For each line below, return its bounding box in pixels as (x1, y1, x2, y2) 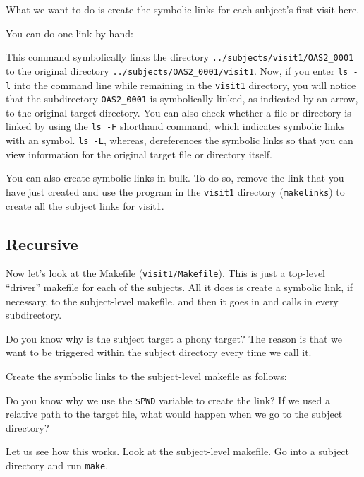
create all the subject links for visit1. (6, 198, 164, 213)
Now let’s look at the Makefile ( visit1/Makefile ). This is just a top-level (6, 266, 325, 281)
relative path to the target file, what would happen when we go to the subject (6, 406, 343, 421)
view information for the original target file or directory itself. (6, 146, 272, 161)
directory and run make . (6, 458, 109, 473)
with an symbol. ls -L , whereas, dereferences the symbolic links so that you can (6, 133, 353, 148)
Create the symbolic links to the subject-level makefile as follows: (6, 368, 287, 383)
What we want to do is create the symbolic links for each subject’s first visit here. (6, 2, 360, 16)
